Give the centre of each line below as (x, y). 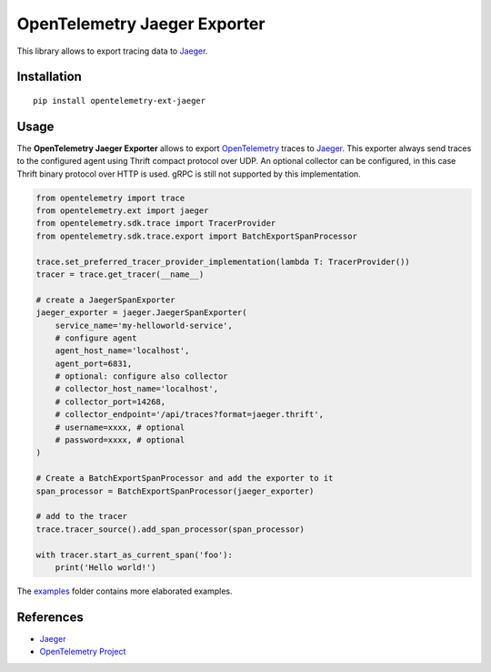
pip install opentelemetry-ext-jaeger (120, 101)
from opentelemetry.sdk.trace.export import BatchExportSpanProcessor (197, 236)
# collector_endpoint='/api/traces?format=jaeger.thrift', (190, 415)
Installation (49, 77)
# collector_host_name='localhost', (136, 389)
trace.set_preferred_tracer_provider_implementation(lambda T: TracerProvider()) (223, 261)
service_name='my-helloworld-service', (144, 325)
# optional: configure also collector (141, 377)
